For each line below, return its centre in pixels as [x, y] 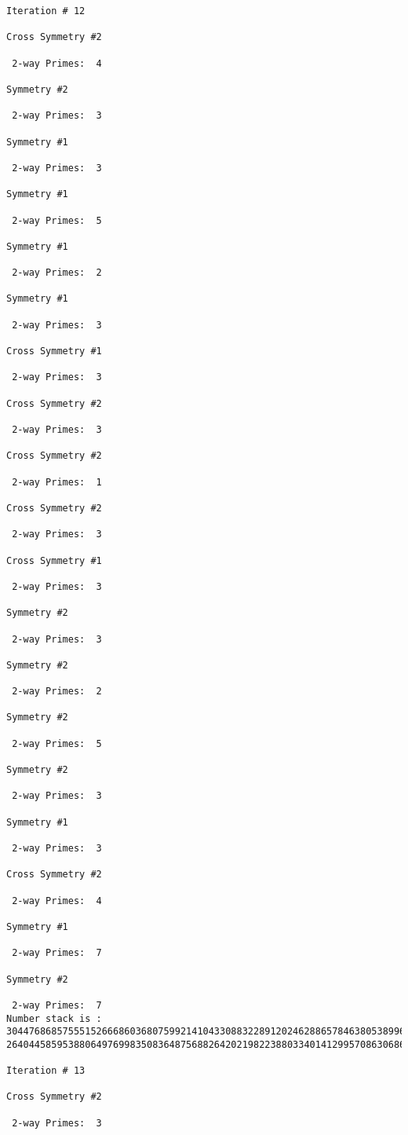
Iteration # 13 [46, 1071]
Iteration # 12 [46, 11]
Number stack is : [54, 1018]
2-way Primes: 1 [57, 482]
